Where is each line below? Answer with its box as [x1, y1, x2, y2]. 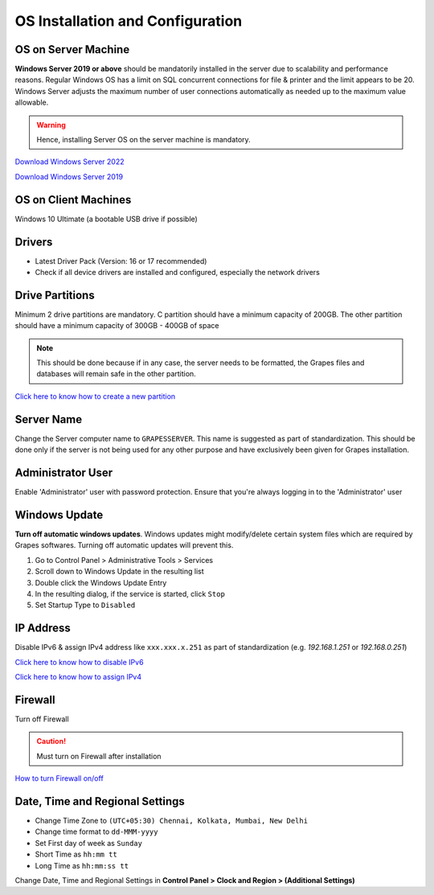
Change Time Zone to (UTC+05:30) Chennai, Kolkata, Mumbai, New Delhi [35, 815, 309, 825]
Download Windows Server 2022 [14, 157, 125, 166]
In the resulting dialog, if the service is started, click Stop [35, 589, 225, 598]
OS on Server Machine [14, 43, 130, 56]
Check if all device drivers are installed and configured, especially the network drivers [35, 268, 321, 277]
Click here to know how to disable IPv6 [14, 657, 144, 667]
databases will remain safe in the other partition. [36, 369, 196, 379]
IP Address [14, 622, 72, 635]
